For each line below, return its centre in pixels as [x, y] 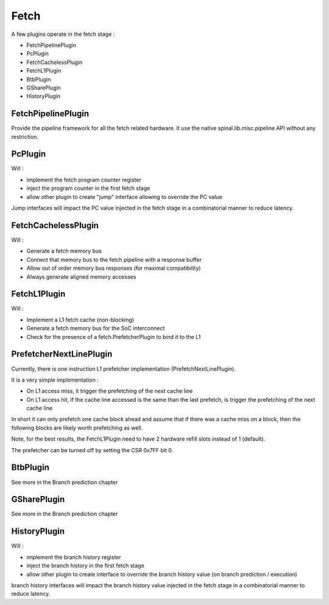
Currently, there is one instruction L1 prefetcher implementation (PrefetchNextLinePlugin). [123, 369]
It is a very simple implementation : [55, 380]
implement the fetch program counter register [84, 180]
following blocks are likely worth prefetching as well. [77, 428]
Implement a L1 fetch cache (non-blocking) [80, 320]
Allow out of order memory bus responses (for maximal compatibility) [114, 268]
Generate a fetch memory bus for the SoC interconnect [96, 328]
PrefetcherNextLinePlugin [62, 354]
